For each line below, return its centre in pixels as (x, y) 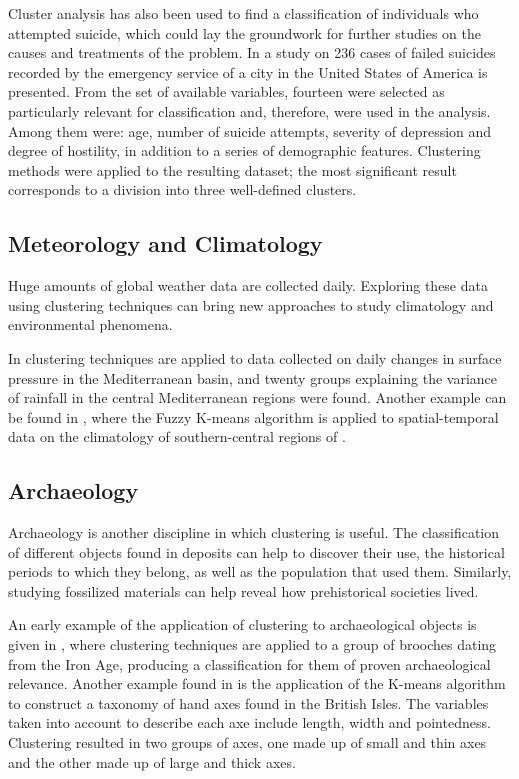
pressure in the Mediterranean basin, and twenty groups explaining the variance (253, 377)
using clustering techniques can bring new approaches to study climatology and (251, 304)
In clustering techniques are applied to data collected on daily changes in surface (255, 357)
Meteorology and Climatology (165, 243)
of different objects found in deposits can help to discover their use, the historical (256, 551)
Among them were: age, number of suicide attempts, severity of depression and (250, 130)
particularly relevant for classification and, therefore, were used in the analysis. (249, 110)
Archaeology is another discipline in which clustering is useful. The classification (254, 532)
